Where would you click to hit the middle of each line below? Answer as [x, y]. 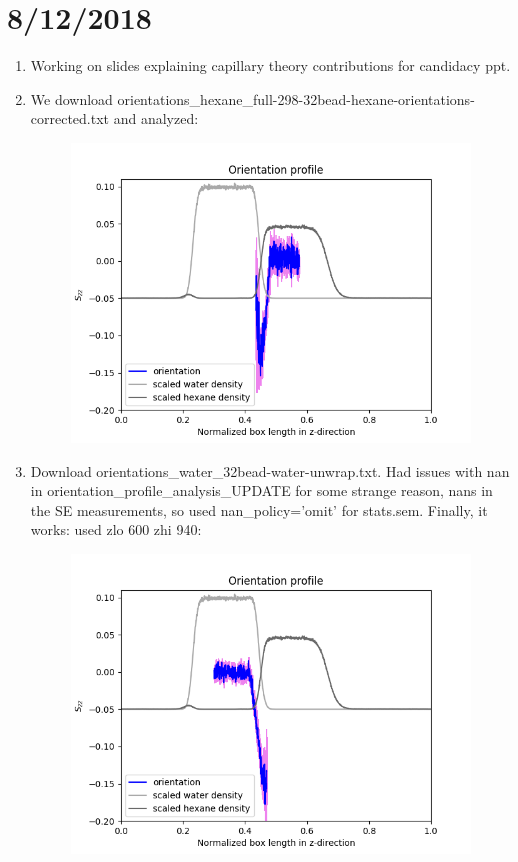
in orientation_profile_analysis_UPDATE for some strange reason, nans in [261, 490]
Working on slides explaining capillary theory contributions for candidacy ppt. [270, 65]
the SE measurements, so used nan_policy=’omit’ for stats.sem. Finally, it [259, 509]
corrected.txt [70, 118]
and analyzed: [156, 118]
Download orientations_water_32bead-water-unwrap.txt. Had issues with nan [270, 470]
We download [71, 98]
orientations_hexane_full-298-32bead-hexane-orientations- [296, 98]
